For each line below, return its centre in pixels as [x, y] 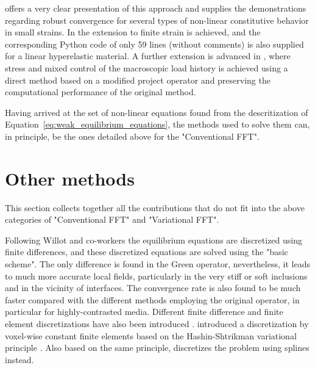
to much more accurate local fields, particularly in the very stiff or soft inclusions [156, 276]
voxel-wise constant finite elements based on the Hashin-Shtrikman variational [151, 335]
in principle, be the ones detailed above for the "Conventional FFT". [132, 136]
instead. [19, 359]
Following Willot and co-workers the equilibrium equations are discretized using [154, 240]
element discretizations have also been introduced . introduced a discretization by [157, 323]
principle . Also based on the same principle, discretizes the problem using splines [157, 348]
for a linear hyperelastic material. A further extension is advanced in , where [148, 56]
